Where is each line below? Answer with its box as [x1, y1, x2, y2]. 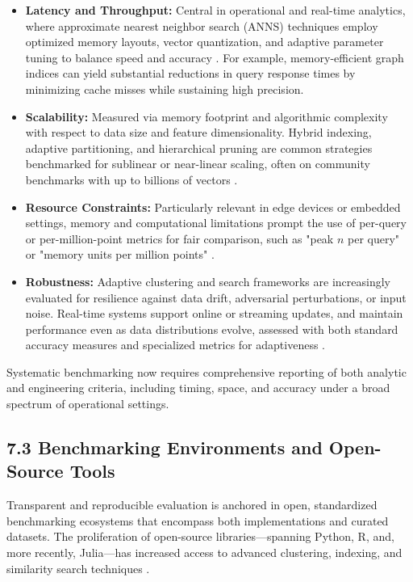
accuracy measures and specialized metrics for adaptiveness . [25, 336, 325, 353]
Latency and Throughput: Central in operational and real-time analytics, [25, 2, 406, 18]
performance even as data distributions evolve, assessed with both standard [25, 320, 398, 337]
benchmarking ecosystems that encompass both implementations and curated [6, 512, 389, 529]
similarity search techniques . [6, 559, 150, 576]
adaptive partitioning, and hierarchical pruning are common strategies [25, 139, 373, 156]
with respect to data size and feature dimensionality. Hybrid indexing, [25, 124, 372, 141]
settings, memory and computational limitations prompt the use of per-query [25, 214, 407, 231]
